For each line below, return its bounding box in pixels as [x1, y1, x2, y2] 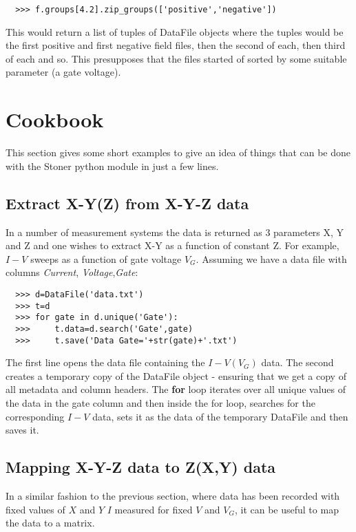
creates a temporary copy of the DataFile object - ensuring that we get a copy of [6, 368, 346, 383]
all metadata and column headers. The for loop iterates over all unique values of [6, 382, 346, 396]
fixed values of [6, 502, 65, 516]
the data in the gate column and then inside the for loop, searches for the [6, 395, 315, 409]
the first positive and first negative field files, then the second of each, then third [6, 38, 346, 52]
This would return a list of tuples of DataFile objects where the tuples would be [6, 24, 344, 39]
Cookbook [6, 105, 104, 134]
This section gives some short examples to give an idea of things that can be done [6, 145, 351, 160]
